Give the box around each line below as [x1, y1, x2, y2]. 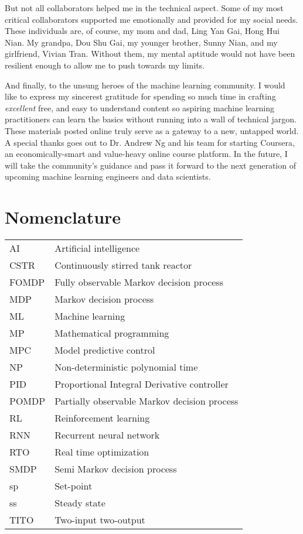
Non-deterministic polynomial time [55, 360, 198, 374]
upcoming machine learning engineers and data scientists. [5, 170, 211, 183]
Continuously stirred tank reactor [55, 258, 192, 272]
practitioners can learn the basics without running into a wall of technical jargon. [5, 113, 297, 125]
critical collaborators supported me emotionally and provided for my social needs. [5, 13, 298, 25]
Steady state [55, 496, 105, 510]
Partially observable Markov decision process [55, 394, 239, 408]
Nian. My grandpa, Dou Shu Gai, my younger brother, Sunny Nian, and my [5, 36, 278, 48]
